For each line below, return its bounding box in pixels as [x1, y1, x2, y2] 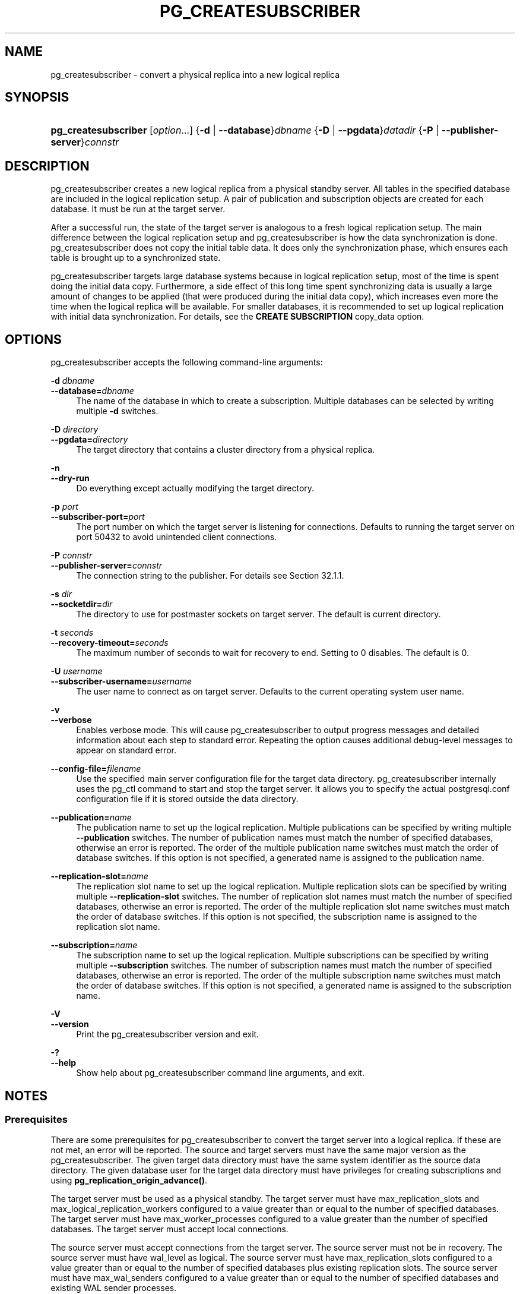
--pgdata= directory [50, 434, 128, 445]
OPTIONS [5, 332, 62, 347]
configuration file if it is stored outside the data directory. [76, 794, 299, 804]
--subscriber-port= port [50, 512, 145, 522]
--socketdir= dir [50, 599, 113, 610]
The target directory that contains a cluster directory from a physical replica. [76, 444, 375, 455]
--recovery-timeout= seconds [50, 637, 169, 648]
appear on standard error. [76, 745, 177, 756]
